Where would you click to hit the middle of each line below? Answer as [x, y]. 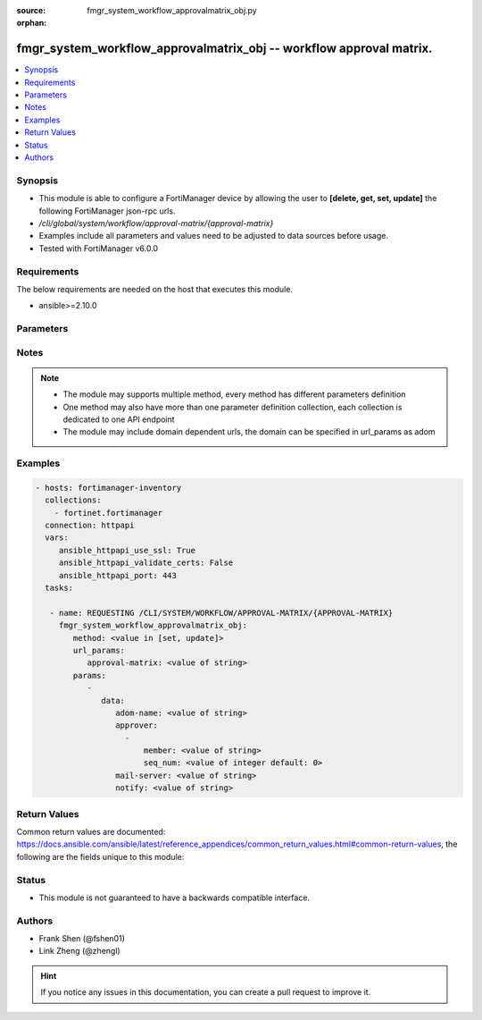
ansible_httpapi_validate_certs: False [146, 563]
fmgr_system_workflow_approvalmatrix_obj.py [172, 10]
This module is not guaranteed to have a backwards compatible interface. [175, 898]
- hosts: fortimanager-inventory [108, 488]
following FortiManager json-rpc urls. [107, 211]
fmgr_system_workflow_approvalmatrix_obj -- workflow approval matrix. [224, 49]
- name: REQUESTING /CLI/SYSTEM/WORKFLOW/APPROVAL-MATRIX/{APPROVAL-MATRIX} [221, 613]
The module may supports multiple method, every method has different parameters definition [234, 394]
